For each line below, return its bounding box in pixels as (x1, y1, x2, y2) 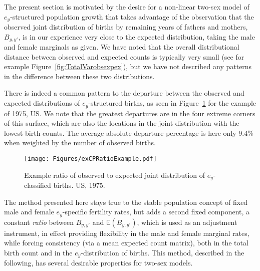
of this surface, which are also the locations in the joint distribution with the (4, 118, 239, 128)
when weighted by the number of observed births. (4, 137, 156, 148)
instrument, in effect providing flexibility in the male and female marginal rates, (4, 227, 249, 238)
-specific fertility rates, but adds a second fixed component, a (62, 206, 250, 217)
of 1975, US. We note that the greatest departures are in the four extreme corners (4, 108, 255, 118)
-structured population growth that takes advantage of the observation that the (10, 11, 254, 22)
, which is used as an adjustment (137, 216, 237, 227)
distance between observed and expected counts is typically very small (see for (4, 51, 244, 62)
